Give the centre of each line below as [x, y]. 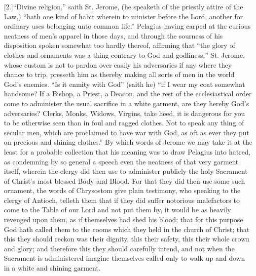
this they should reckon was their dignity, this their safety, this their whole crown [127, 239]
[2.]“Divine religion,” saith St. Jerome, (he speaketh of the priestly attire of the [124, 6]
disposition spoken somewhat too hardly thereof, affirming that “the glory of [120, 45]
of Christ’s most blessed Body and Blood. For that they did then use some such [125, 180]
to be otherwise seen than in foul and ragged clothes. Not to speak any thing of [124, 123]
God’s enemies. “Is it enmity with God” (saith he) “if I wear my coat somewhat [125, 84]
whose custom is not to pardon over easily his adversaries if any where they [118, 64]
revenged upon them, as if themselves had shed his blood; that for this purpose [124, 219]
